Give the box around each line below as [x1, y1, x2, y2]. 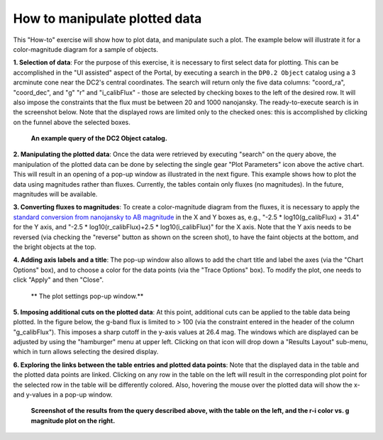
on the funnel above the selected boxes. [13, 118, 131, 126]
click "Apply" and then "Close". [13, 275, 104, 284]
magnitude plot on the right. [30, 416, 116, 425]
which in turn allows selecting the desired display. [13, 348, 159, 356]
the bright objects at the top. [13, 242, 96, 251]
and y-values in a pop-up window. [13, 390, 113, 399]
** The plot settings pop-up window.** [30, 292, 144, 300]
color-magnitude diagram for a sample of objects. [13, 45, 159, 53]
